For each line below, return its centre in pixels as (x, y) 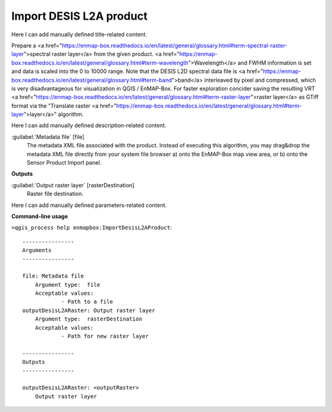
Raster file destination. (55, 194)
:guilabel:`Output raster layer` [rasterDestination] (73, 185)
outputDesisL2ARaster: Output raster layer (89, 310)
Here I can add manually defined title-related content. (79, 34)
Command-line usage (40, 216)
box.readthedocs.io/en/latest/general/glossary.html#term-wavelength (100, 63)
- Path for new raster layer (105, 336)
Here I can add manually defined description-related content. (89, 125)
